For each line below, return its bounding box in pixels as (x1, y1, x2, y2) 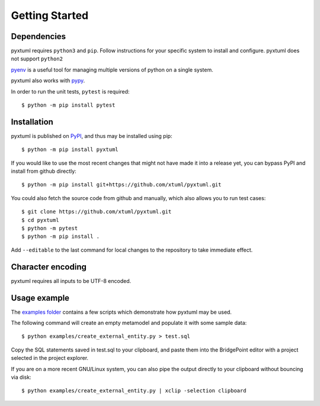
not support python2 (11, 55, 63, 62)
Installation (11, 117, 53, 127)
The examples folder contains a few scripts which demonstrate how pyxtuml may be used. (11, 308, 232, 315)
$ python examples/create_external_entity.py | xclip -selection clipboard (21, 388, 247, 394)
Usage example (11, 293, 70, 303)
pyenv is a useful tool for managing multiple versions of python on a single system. (11, 66, 213, 73)
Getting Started (11, 9, 89, 22)
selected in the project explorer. (11, 355, 89, 362)
